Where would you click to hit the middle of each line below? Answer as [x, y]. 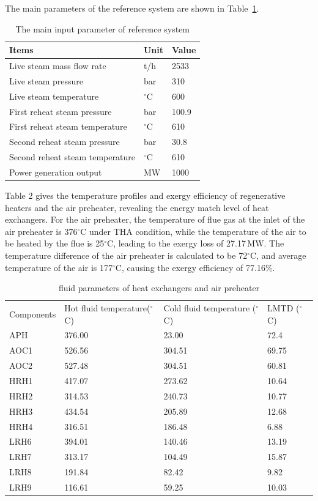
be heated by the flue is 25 [55, 243]
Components [33, 314]
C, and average [278, 255]
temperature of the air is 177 [59, 267]
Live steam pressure [46, 80]
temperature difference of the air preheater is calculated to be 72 [126, 255]
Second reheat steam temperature [72, 157]
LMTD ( [283, 308]
